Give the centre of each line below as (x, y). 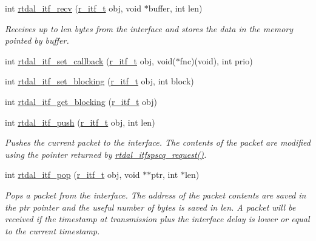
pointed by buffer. (37, 40)
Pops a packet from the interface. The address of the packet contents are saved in (156, 195)
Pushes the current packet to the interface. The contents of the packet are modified (158, 142)
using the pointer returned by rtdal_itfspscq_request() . (106, 154)
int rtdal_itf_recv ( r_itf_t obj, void (73, 8)
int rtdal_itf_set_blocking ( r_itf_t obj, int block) (99, 81)
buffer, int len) (175, 8)
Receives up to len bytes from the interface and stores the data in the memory (149, 28)
